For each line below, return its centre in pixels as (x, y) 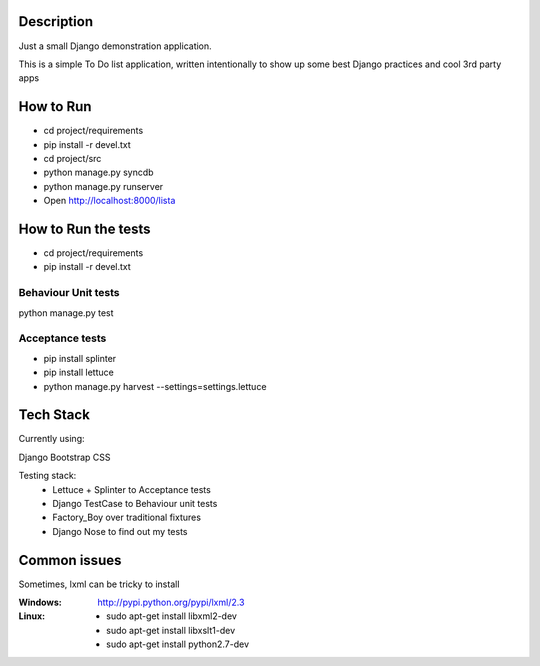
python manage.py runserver (103, 186)
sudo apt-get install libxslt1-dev (171, 630)
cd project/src (72, 158)
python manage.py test (66, 312)
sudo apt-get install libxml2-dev (171, 616)
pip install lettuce (78, 372)
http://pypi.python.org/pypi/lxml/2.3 (171, 602)
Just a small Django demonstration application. (115, 46)
